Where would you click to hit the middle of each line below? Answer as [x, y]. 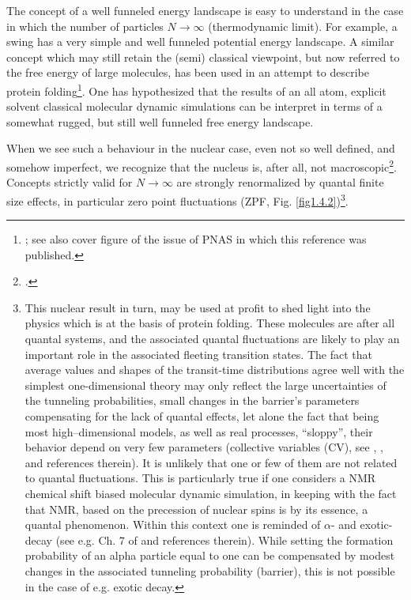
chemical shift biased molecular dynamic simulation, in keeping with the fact [211, 493]
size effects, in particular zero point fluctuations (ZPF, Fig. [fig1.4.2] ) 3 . [177, 199]
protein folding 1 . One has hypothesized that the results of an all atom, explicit [196, 89]
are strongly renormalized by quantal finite [280, 182]
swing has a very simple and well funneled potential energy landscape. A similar [200, 42]
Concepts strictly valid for [70, 182]
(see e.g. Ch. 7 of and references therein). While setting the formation [224, 540]
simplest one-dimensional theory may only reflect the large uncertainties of [205, 385]
